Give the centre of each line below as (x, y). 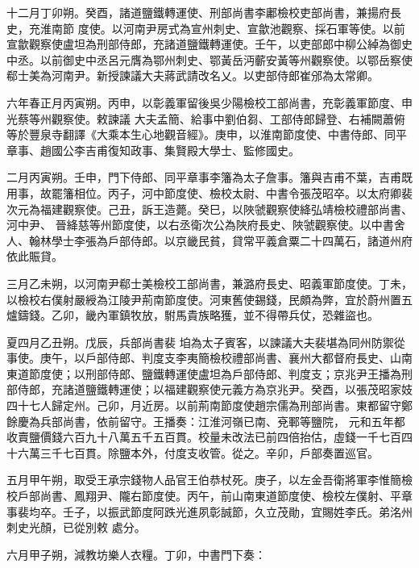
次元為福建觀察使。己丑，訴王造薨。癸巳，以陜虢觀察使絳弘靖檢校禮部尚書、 (209, 209)
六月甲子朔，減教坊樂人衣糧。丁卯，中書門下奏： (136, 554)
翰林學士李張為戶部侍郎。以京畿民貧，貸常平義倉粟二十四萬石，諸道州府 (220, 240)
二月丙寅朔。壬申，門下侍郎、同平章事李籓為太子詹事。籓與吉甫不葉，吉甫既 (209, 177)
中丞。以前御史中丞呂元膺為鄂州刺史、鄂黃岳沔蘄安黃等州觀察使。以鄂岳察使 (209, 59)
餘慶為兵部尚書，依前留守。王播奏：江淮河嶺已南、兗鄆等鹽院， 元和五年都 (206, 421)
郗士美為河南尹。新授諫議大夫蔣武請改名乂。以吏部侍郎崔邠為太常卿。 (193, 75)
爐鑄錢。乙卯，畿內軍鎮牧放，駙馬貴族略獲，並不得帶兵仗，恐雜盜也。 (193, 315)
